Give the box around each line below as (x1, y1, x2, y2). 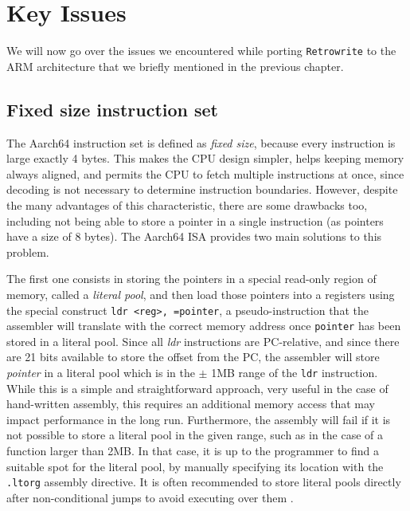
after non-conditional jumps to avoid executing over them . (6, 489, 294, 505)
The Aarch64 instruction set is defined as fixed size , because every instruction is (6, 134, 396, 151)
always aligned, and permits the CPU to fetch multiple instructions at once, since (6, 165, 404, 182)
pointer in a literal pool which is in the (6, 364, 195, 381)
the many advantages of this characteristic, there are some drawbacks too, (6, 196, 368, 213)
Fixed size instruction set (6, 96, 219, 121)
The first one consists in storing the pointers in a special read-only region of (6, 270, 377, 287)
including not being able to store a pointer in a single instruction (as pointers (6, 212, 384, 229)
